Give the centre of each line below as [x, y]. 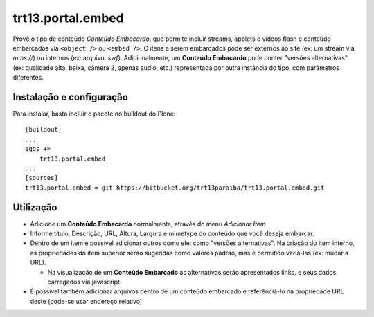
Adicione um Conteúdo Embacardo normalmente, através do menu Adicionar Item [148, 224]
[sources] [42, 178]
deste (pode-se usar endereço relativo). [87, 301]
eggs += [38, 149]
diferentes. [28, 78]
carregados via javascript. [84, 282]
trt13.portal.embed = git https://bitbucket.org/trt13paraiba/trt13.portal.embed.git [175, 188]
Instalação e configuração [70, 97]
